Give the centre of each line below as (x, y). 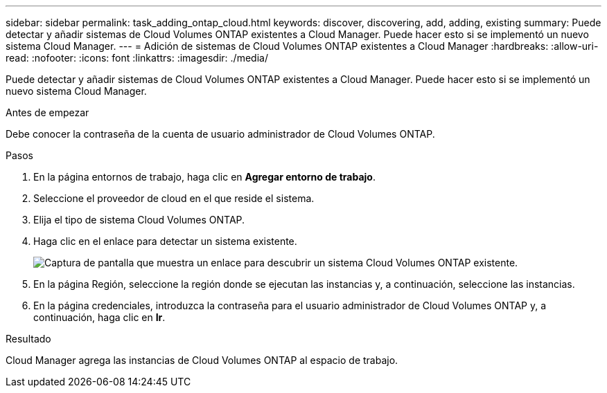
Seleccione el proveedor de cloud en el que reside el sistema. (174, 198)
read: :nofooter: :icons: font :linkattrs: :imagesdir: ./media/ (137, 58)
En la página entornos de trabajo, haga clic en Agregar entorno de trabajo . (204, 177)
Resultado (28, 339)
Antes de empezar (47, 112)
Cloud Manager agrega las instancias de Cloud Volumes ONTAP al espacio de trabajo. (202, 360)
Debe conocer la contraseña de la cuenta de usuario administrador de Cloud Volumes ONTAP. (220, 134)
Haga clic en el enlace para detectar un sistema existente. (165, 241)
